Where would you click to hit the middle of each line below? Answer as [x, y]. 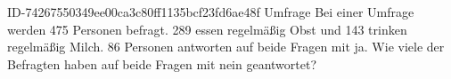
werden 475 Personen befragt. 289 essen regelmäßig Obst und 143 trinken [207, 29]
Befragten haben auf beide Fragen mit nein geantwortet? [162, 63]
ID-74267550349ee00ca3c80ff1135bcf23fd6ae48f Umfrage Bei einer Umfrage [211, 12]
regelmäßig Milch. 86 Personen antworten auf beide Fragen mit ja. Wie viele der [226, 47]
